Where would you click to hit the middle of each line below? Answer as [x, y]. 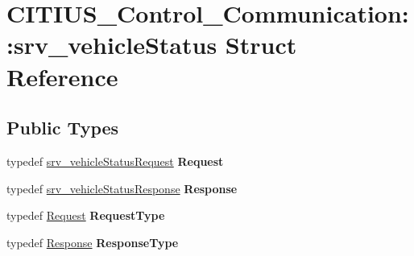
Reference [62, 76]
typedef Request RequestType [86, 215]
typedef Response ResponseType [93, 242]
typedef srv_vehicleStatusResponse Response [122, 188]
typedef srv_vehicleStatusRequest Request [115, 161]
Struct [261, 45]
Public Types [63, 128]
